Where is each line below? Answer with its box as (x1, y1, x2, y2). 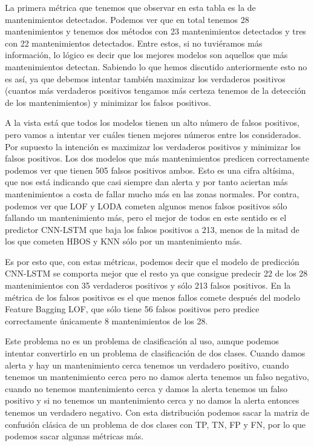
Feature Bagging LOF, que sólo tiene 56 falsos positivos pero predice (5, 303, 260, 315)
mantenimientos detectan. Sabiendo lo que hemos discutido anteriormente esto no (5, 60, 307, 73)
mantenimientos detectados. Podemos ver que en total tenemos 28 (5, 13, 249, 25)
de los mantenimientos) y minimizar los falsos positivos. (5, 96, 211, 108)
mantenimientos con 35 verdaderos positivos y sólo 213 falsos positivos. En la (5, 279, 291, 292)
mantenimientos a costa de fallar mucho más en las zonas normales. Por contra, (5, 187, 299, 200)
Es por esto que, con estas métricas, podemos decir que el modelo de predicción (5, 255, 299, 267)
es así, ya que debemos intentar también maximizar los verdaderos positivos (5, 72, 286, 85)
